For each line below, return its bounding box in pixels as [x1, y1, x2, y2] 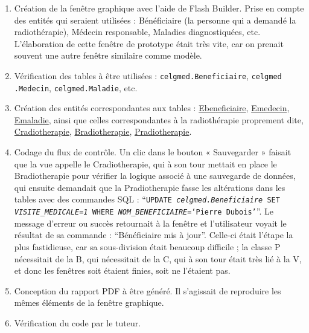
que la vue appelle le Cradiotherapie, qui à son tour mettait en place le [14, 157, 277, 170]
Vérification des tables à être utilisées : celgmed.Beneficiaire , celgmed [14, 69, 282, 82]
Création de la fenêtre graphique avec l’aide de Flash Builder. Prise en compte [14, 2, 304, 14]
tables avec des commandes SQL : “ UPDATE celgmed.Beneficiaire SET [14, 193, 280, 205]
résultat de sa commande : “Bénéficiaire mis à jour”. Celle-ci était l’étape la [14, 228, 293, 241]
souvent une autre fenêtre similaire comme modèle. [14, 49, 202, 62]
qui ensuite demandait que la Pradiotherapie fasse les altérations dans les [14, 181, 285, 193]
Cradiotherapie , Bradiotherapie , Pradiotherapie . [14, 125, 192, 138]
